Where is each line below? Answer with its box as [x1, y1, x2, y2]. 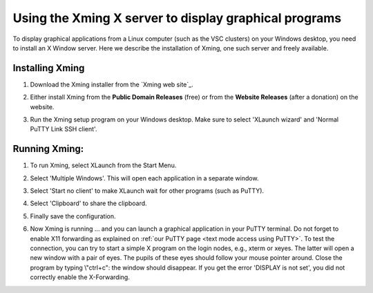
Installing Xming [12, 62, 85, 74]
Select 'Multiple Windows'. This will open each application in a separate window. [30, 173, 259, 182]
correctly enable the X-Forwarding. [30, 273, 131, 281]
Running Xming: [12, 143, 84, 155]
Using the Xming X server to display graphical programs [12, 10, 342, 26]
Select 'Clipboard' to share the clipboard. [30, 199, 148, 207]
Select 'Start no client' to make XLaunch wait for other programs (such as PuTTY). [30, 187, 265, 195]
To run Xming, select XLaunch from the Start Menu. [30, 161, 177, 169]
